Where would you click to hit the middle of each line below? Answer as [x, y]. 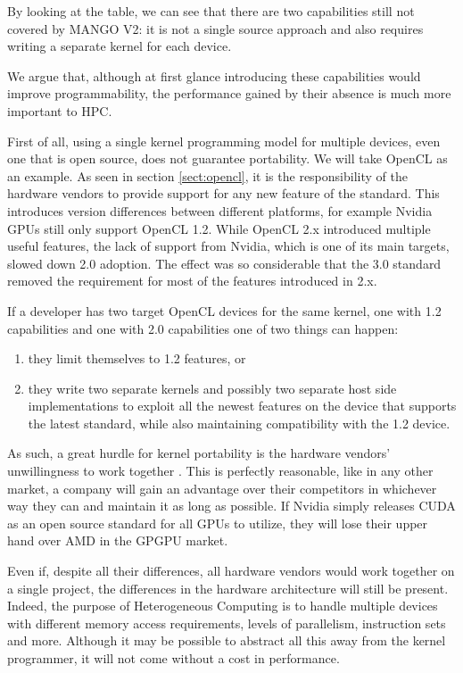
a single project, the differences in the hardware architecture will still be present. [228, 588]
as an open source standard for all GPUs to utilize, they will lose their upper [218, 523]
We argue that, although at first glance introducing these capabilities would [214, 75]
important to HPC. [60, 110]
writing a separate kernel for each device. [120, 46]
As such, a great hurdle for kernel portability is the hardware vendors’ [199, 453]
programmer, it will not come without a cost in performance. [174, 658]
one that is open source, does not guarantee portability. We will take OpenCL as [227, 158]
